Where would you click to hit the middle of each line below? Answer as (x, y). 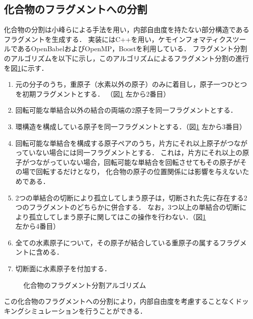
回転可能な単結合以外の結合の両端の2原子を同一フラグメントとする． (126, 110)
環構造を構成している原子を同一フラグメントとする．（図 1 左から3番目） (131, 126)
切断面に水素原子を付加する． (63, 269)
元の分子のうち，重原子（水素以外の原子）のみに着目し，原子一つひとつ (131, 84)
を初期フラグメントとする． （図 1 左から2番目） (93, 93)
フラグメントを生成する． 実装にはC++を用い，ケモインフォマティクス (118, 39)
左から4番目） (38, 226)
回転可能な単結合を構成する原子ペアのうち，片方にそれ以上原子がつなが (131, 143)
